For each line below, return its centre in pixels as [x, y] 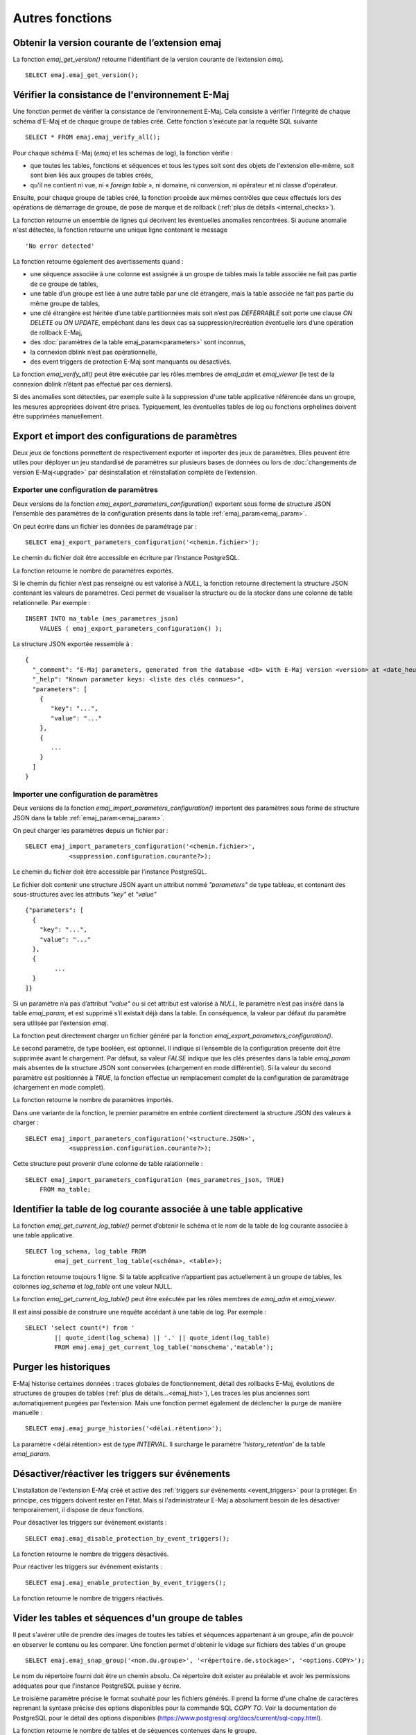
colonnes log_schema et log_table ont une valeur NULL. [93, 1286]
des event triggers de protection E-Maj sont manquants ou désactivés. [131, 362]
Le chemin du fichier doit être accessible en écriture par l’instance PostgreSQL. [126, 558]
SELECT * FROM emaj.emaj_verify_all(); [93, 137]
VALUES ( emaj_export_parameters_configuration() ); [131, 628]
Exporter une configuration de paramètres [86, 490]
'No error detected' [60, 246]
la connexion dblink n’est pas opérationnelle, [94, 352]
